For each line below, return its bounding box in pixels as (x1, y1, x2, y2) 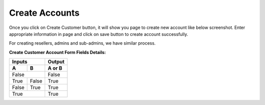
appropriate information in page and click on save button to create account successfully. (9, 31, 188, 37)
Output (48, 58, 65, 65)
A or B (48, 65, 62, 72)
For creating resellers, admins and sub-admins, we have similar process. (9, 40, 156, 46)
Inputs (12, 58, 27, 65)
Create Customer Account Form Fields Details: (9, 49, 106, 55)
